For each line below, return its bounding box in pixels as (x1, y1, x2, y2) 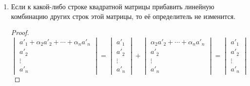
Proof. (11, 27, 29, 37)
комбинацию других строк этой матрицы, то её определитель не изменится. (11, 11, 236, 21)
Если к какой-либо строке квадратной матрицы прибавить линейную (11, 1, 214, 11)
